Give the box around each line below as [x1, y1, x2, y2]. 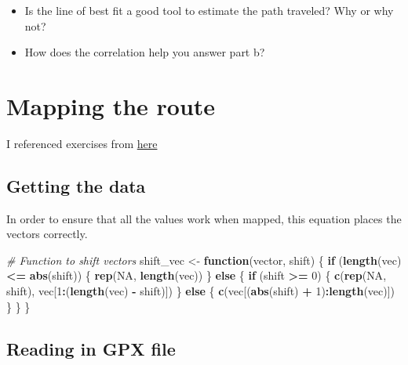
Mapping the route [6, 89, 216, 121]
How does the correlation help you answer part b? [24, 44, 265, 60]
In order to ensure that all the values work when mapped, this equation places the [6, 210, 402, 226]
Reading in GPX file [6, 336, 176, 360]
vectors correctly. [6, 226, 88, 242]
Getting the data [6, 173, 146, 197]
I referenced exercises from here [6, 135, 158, 151]
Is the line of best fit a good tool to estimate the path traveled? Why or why [24, 2, 394, 18]
